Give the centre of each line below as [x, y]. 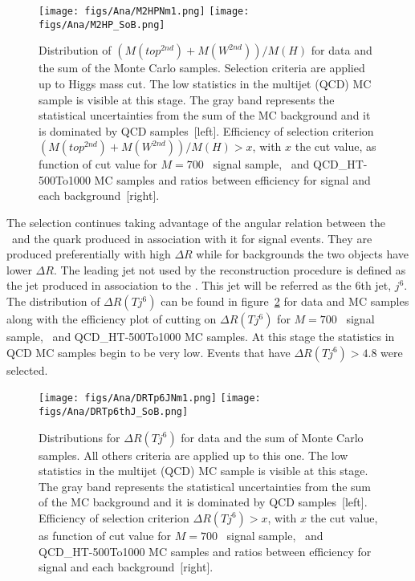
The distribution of [53, 301]
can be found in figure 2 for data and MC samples [285, 301]
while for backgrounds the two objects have [303, 254]
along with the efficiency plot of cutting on [112, 319]
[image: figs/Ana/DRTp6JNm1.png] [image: [150, 398]
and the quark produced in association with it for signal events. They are [192, 238]
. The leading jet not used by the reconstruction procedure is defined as [230, 269]
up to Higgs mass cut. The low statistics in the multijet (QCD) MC [205, 83]
